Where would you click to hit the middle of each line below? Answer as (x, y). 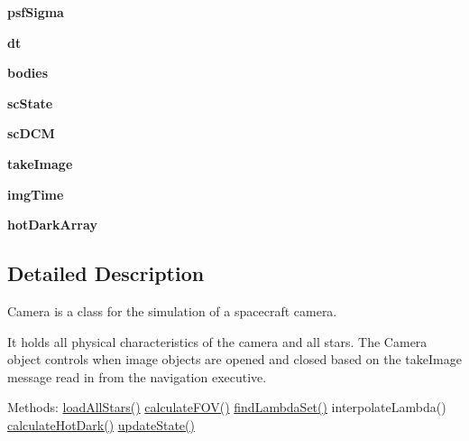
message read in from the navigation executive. (137, 376)
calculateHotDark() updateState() (101, 424)
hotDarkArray (52, 225)
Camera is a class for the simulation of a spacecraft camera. (172, 310)
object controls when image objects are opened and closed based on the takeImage (234, 359)
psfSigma (36, 12)
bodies (28, 73)
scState (30, 103)
